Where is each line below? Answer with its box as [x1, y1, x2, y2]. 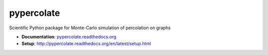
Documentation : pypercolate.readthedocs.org [21, 34, 117, 40]
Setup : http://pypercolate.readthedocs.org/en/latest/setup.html [21, 41, 151, 47]
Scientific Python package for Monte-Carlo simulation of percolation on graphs [9, 25, 171, 31]
